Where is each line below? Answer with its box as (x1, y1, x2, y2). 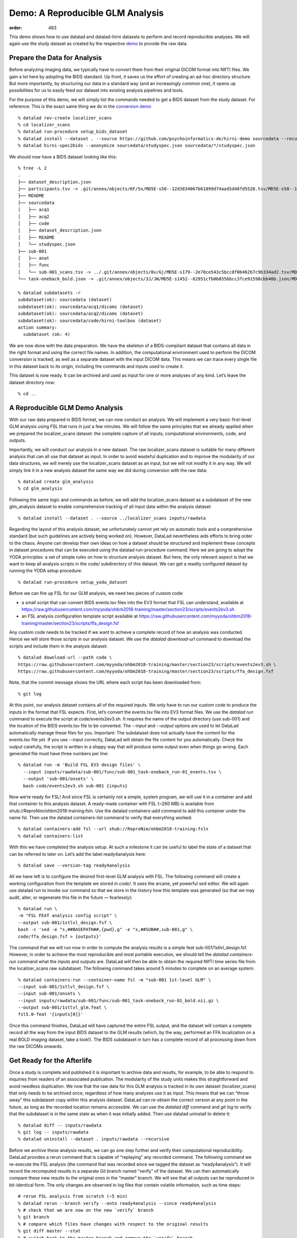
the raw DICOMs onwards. (9, 1043, 63, 1049)
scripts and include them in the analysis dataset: (9, 643, 108, 649)
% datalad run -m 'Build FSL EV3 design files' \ (18, 762, 141, 768)
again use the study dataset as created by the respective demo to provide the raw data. (9, 41, 188, 47)
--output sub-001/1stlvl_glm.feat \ (18, 1005, 107, 1010)
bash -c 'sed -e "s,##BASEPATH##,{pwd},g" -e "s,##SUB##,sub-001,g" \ (18, 927, 193, 932)
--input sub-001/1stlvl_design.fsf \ (18, 983, 110, 989)
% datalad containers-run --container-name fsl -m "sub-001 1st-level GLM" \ (18, 977, 211, 982)
